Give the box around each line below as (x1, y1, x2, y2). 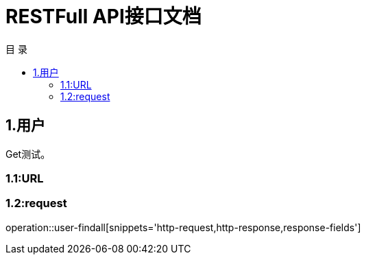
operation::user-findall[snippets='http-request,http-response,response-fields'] (5, 221, 361, 233)
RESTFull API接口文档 (5, 5, 202, 28)
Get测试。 (5, 147, 51, 160)
